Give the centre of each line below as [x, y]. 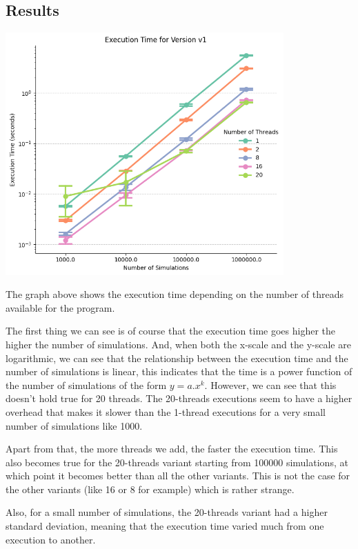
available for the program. [60, 307]
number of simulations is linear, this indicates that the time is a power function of [179, 371]
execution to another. [51, 539]
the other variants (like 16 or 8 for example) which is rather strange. [150, 489]
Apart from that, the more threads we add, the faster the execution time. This [172, 449]
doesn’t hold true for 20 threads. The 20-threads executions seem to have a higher [179, 398]
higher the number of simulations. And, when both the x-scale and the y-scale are [178, 344]
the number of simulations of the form [86, 385]
